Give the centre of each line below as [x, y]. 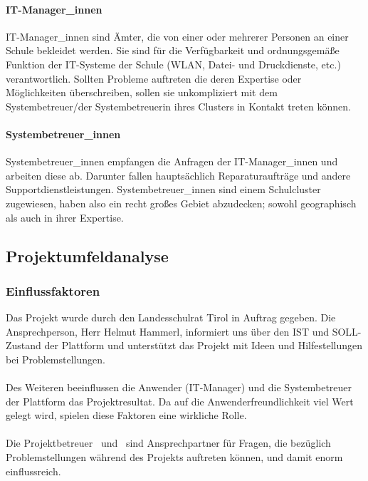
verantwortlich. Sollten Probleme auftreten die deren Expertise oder [154, 78]
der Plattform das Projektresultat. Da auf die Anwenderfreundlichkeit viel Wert [180, 401]
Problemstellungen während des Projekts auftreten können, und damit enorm [174, 457]
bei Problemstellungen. [56, 359]
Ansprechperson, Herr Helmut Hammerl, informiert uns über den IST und [168, 331]
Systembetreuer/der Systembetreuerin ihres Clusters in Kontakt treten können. [178, 106]
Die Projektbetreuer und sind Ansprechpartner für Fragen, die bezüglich [168, 443]
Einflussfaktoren [53, 290]
